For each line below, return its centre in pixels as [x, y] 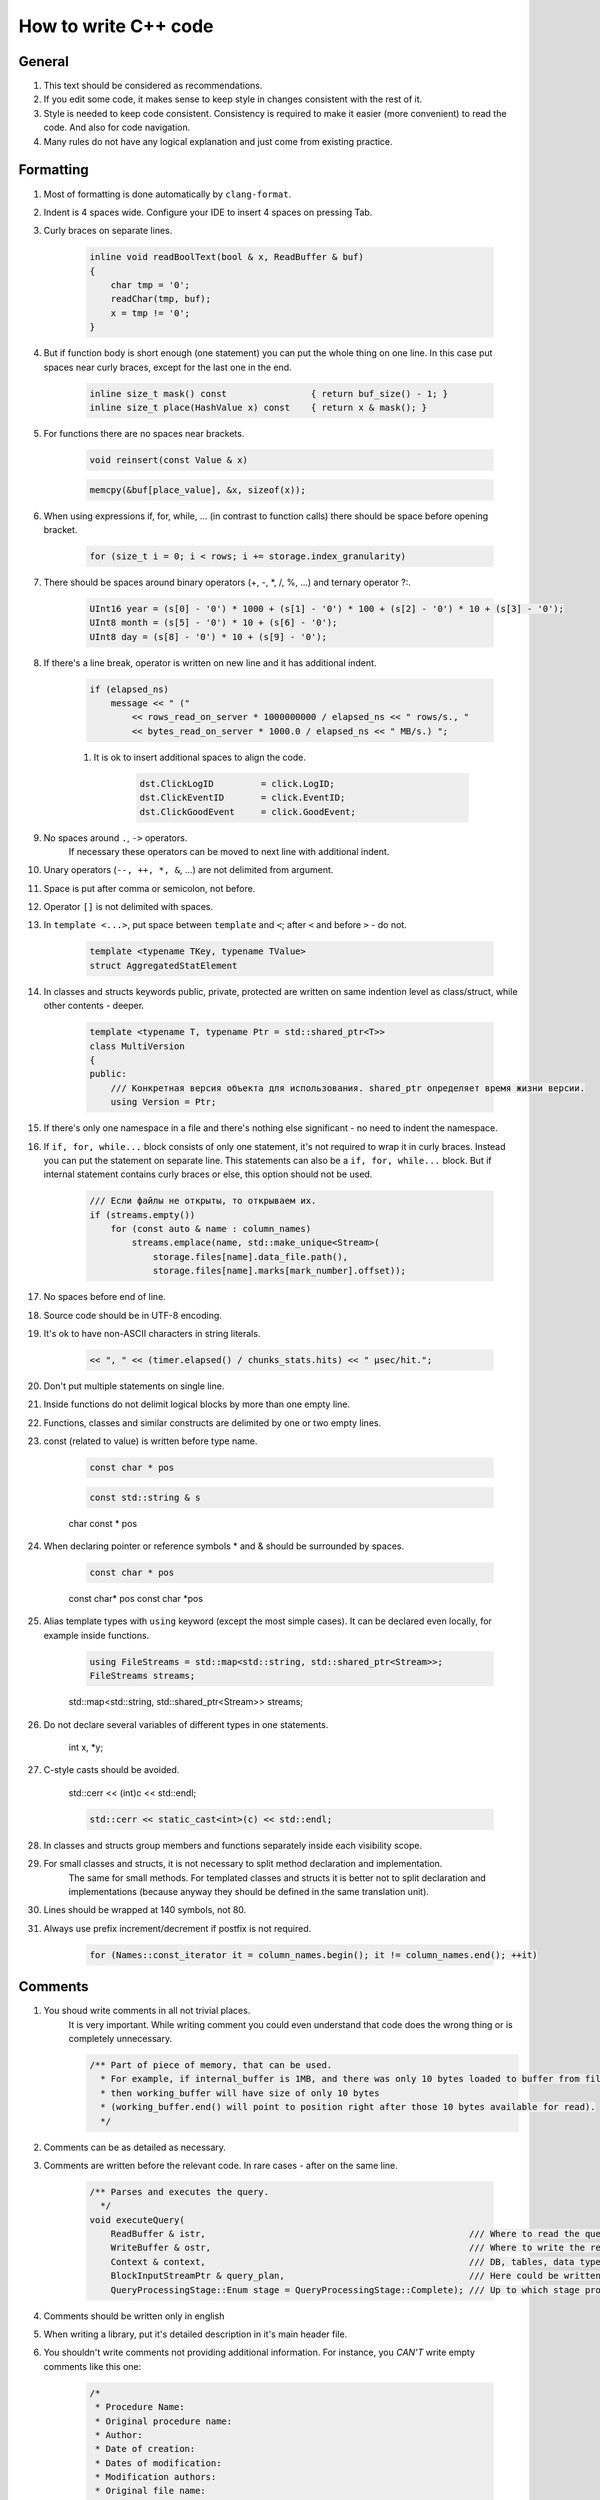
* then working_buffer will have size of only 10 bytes [240, 2093]
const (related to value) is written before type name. [150, 1441]
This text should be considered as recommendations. [153, 86]
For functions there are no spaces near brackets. [144, 433]
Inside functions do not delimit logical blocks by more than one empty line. [196, 1404]
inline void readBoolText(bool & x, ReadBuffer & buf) [226, 257]
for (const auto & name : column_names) [211, 1229]
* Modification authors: [156, 2477]
